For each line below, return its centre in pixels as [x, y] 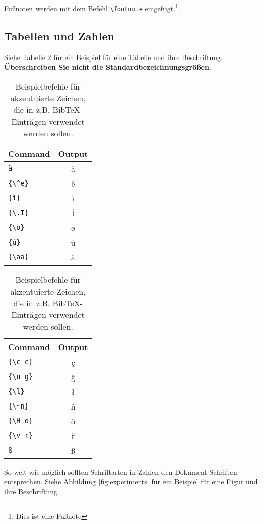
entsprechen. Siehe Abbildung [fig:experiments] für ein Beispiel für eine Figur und [131, 482]
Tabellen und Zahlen [59, 35]
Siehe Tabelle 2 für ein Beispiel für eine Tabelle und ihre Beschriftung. [113, 57]
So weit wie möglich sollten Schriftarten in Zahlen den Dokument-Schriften [121, 471]
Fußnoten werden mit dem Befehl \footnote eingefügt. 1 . [92, 7]
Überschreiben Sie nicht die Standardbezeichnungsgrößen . [108, 67]
